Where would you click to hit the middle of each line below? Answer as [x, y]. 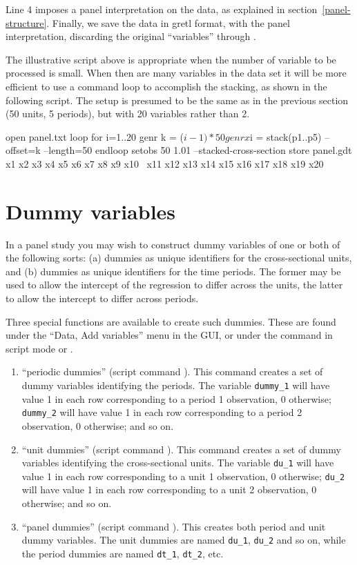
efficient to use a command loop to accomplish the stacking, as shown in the [166, 86]
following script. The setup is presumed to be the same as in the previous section [177, 100]
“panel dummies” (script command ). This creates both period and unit [174, 526]
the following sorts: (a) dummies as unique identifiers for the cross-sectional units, [179, 258]
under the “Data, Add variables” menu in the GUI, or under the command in [169, 335]
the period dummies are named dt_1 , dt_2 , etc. [123, 553]
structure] [26, 22]
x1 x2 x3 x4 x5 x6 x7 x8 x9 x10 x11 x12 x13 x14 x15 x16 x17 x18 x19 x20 [165, 163]
